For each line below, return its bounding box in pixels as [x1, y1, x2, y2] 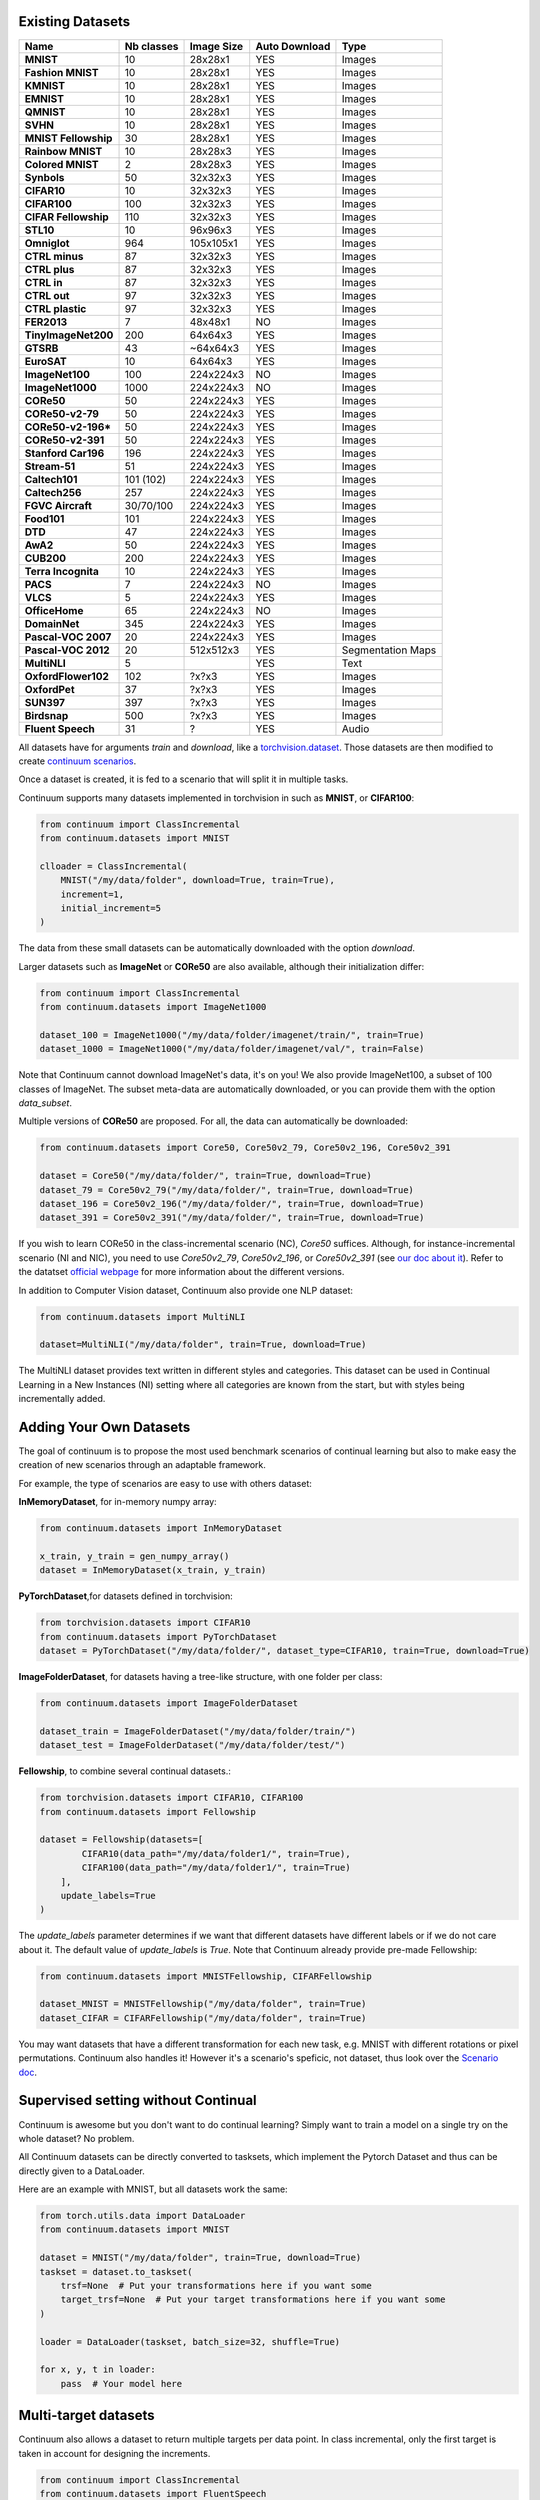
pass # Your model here [60, 2378, 183, 2389]
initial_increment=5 [60, 903, 162, 914]
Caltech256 [24, 485, 82, 499]
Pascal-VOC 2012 [24, 643, 110, 657]
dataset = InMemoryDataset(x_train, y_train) [39, 1565, 267, 1576]
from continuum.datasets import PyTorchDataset [39, 1631, 277, 1642]
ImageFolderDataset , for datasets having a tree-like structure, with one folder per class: [18, 1671, 383, 1683]
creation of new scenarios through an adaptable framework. [18, 1459, 267, 1471]
